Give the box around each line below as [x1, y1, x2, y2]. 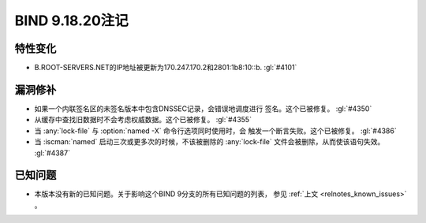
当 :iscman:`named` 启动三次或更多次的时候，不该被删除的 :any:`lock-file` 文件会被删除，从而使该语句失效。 [34, 137, 385, 147]
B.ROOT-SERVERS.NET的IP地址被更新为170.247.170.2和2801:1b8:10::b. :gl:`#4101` [34, 63, 297, 72]
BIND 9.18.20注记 [14, 12, 129, 29]
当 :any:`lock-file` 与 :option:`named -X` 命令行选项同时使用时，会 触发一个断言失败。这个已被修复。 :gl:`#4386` [34, 126, 398, 136]
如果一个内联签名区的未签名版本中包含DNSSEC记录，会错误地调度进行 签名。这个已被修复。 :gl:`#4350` [34, 103, 372, 113]
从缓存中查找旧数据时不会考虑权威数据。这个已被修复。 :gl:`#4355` [34, 115, 252, 125]
